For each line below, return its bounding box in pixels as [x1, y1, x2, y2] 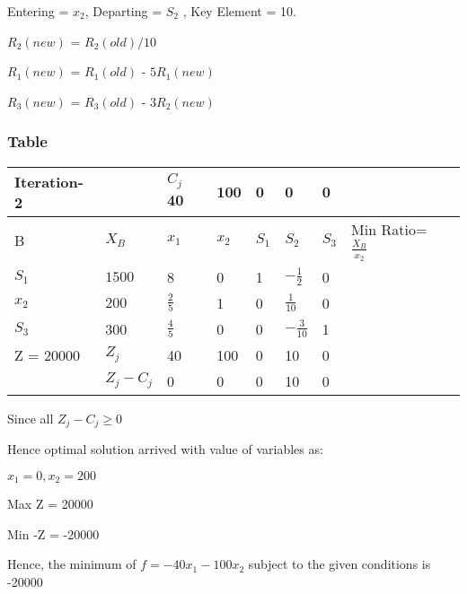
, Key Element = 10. [182, 2, 296, 20]
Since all [7, 408, 54, 427]
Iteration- [14, 170, 84, 192]
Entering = [7, 2, 69, 20]
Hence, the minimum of [7, 555, 137, 573]
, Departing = [84, 2, 163, 20]
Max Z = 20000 [7, 494, 93, 513]
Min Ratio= [351, 218, 427, 240]
